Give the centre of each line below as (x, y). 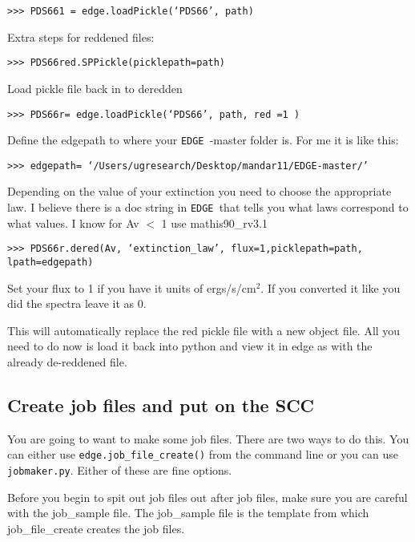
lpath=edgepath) (50, 262)
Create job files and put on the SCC (161, 404)
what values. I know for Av (73, 222)
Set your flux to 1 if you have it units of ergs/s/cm (132, 287)
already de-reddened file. (67, 362)
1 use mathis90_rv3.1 (215, 222)
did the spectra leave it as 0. (77, 303)
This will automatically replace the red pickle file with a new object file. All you (204, 330)
